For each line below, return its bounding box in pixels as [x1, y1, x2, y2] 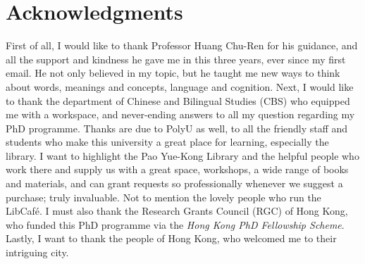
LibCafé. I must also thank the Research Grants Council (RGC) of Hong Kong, [6, 203, 348, 218]
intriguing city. [6, 245, 69, 260]
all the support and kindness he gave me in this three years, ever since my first [6, 51, 346, 66]
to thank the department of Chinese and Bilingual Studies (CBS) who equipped [6, 93, 350, 108]
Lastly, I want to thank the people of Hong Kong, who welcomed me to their [6, 231, 337, 246]
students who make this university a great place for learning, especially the [6, 134, 329, 149]
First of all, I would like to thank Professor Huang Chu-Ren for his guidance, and [6, 38, 358, 53]
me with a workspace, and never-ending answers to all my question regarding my [6, 107, 355, 122]
